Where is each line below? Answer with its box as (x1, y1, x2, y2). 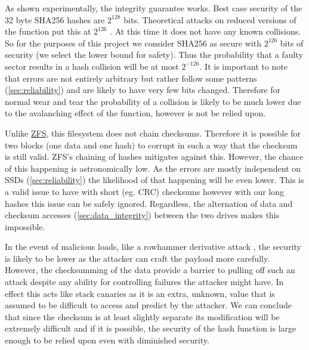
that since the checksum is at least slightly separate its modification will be (5, 310, 280, 323)
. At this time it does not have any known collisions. (110, 25, 301, 38)
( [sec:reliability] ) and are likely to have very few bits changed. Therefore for (5, 83, 281, 96)
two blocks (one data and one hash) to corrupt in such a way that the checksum (5, 138, 298, 151)
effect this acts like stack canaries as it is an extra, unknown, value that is (5, 287, 275, 299)
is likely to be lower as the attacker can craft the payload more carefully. (5, 252, 270, 264)
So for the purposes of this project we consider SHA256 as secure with (5, 36, 261, 49)
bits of (280, 36, 304, 49)
